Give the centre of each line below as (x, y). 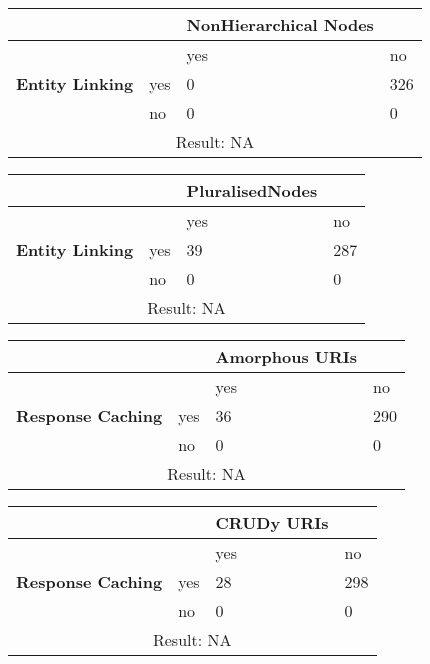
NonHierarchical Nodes (280, 24)
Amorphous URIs (286, 356)
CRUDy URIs (272, 522)
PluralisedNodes (252, 190)
